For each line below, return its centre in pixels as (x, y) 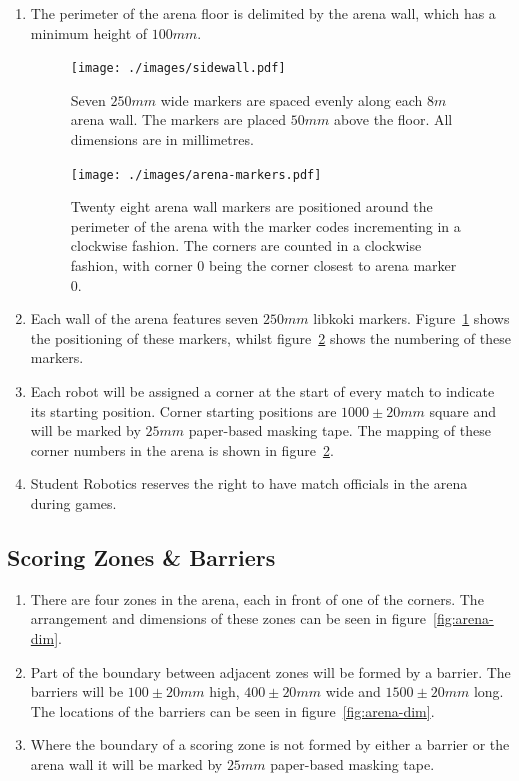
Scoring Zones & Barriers (141, 556)
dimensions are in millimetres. (162, 139)
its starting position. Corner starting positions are (183, 410)
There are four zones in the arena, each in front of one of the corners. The (257, 598)
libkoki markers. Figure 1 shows (411, 318)
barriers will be (77, 691)
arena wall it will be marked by (126, 763)
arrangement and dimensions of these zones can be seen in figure (228, 618)
